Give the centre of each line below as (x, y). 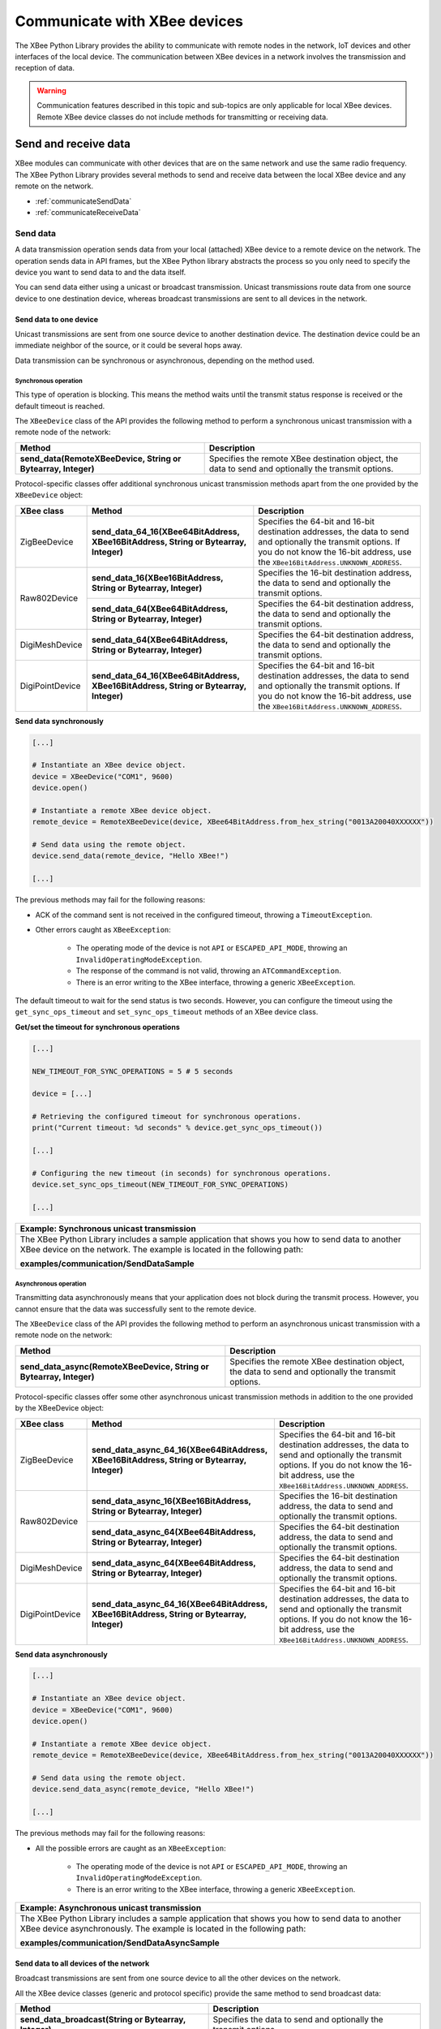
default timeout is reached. (60, 406)
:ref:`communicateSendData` (83, 201)
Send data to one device (57, 319)
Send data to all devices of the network (82, 1963)
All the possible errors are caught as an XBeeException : (131, 1848)
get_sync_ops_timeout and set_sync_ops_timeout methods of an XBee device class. (167, 1012)
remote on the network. (54, 186)
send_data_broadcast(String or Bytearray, (103, 2019)
